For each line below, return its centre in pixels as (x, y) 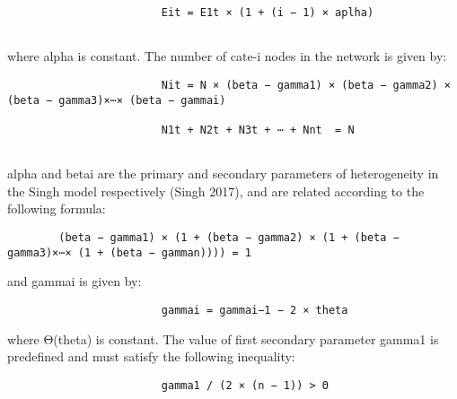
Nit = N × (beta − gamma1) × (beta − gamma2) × (306, 85)
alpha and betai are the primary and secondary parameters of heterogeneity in (223, 173)
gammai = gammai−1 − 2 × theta (255, 310)
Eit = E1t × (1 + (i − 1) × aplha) (268, 13)
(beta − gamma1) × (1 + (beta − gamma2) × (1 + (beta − (229, 237)
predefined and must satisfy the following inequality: (151, 356)
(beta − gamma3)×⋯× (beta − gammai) (117, 100)
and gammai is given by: (75, 281)
